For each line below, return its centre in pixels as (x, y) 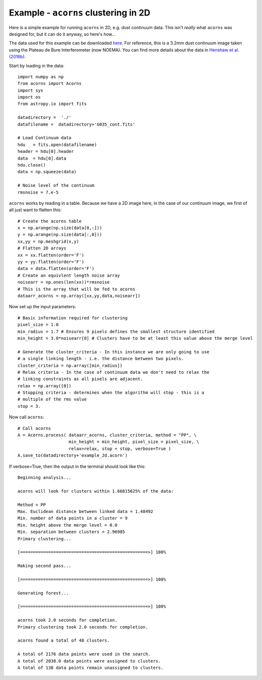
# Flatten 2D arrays (42, 248)
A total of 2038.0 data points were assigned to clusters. (89, 661)
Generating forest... (43, 593)
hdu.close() (32, 165)
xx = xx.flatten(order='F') (51, 255)
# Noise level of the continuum (56, 185)
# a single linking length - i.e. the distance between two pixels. (101, 359)
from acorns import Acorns (50, 83)
